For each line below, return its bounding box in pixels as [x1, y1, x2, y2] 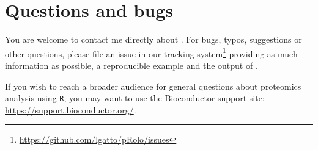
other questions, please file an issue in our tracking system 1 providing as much [5, 45, 298, 60]
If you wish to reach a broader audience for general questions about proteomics [5, 79, 301, 92]
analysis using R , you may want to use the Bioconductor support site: [5, 91, 265, 104]
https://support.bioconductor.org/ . [5, 103, 136, 116]
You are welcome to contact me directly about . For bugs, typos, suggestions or [5, 33, 302, 46]
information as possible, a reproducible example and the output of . [5, 59, 258, 71]
